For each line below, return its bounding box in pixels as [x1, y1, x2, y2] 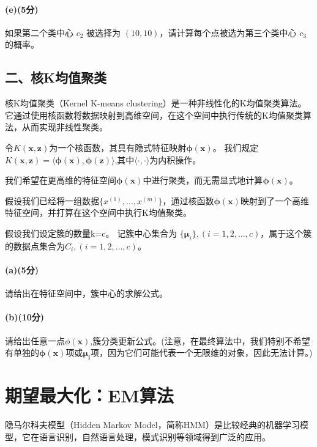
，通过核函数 [162, 194, 214, 207]
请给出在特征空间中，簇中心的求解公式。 [5, 287, 168, 300]
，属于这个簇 [260, 226, 312, 239]
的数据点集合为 [5, 239, 65, 252]
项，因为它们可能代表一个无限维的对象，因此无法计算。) [90, 346, 313, 359]
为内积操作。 [149, 153, 201, 166]
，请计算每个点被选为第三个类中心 [159, 26, 297, 39]
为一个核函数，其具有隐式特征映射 [49, 141, 187, 153]
